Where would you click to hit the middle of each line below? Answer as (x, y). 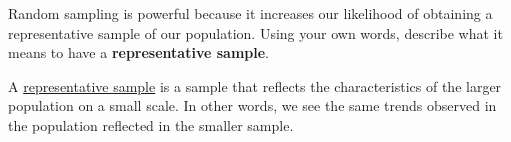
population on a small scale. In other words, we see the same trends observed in (252, 105)
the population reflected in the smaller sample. (151, 124)
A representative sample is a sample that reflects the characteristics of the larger (255, 85)
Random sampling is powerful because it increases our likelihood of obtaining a (250, 13)
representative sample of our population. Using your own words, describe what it (255, 32)
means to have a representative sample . (138, 52)
